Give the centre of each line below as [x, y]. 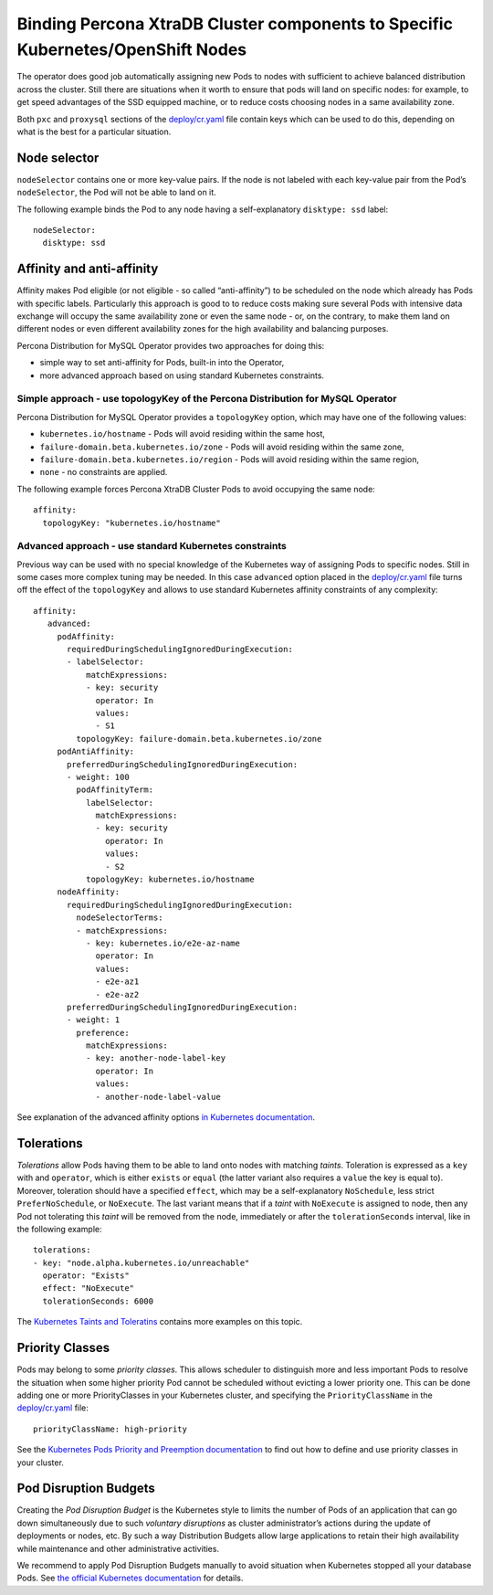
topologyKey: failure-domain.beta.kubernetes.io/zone [199, 739]
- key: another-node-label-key [156, 1058]
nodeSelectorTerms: [120, 918]
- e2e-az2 [117, 994]
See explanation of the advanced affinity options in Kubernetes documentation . [166, 1117]
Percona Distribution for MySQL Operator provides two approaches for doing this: [171, 345]
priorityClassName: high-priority [110, 1429]
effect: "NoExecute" [89, 1289]
